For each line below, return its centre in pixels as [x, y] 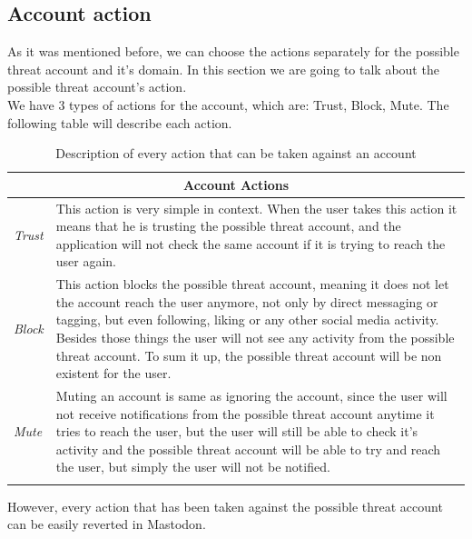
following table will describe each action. [120, 122]
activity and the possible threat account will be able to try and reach [248, 449]
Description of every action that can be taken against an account [236, 153]
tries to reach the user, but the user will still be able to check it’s [237, 431]
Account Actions [236, 184]
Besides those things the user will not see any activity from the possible [255, 338]
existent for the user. [113, 373]
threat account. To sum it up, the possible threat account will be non [249, 355]
